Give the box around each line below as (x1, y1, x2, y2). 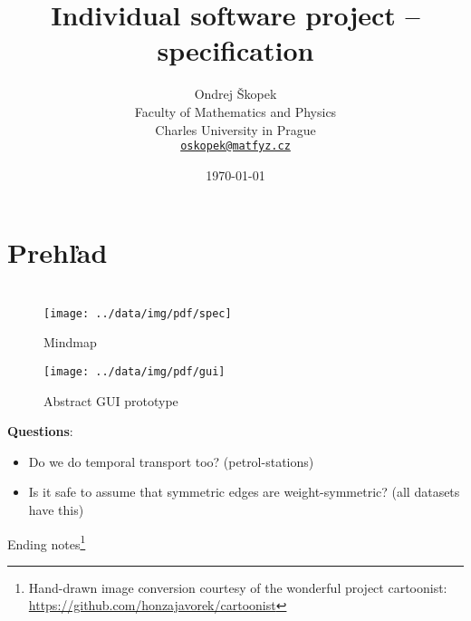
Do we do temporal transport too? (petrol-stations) (28, 451, 314, 471)
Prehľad (7, 234, 108, 271)
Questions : (7, 422, 73, 441)
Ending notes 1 (7, 531, 86, 553)
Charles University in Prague (155, 120, 316, 139)
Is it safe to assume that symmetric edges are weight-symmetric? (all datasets (28, 482, 460, 501)
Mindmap (43, 333, 97, 352)
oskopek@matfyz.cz (180, 140, 291, 153)
